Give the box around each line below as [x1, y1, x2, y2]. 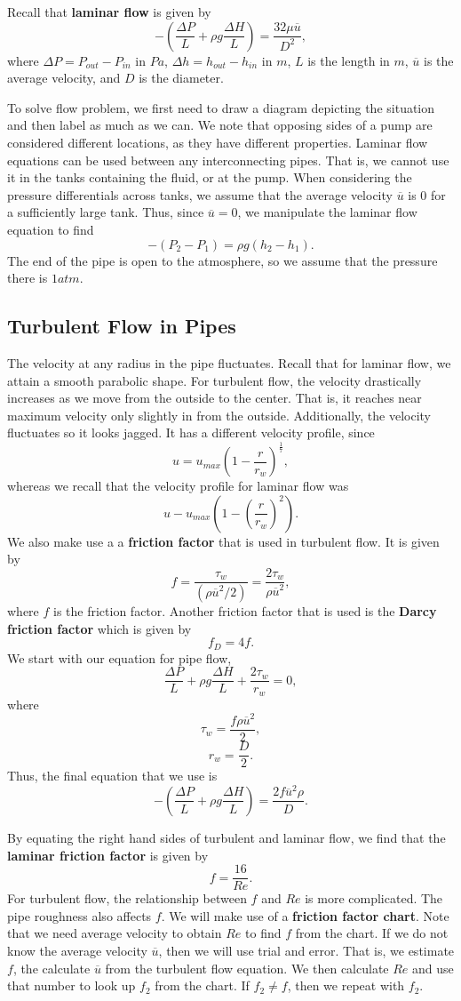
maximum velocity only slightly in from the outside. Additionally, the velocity [7, 405, 432, 424]
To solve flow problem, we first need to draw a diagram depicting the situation [7, 98, 435, 116]
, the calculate [12, 958, 91, 977]
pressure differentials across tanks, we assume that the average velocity [7, 185, 393, 204]
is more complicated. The [305, 889, 443, 908]
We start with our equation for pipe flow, [7, 648, 232, 667]
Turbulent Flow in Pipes [7, 312, 236, 340]
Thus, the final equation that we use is [7, 766, 218, 785]
